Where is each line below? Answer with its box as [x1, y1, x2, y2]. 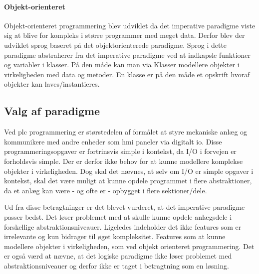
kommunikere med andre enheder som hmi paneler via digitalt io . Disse [4, 136, 222, 146]
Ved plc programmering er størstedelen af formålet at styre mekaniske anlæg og [4, 127, 248, 137]
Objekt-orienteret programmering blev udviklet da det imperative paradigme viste [4, 20, 256, 30]
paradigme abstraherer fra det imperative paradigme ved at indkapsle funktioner [4, 49, 251, 60]
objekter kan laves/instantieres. [4, 79, 100, 89]
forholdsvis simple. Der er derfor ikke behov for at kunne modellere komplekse [4, 155, 243, 166]
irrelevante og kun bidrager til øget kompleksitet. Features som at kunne [4, 231, 226, 242]
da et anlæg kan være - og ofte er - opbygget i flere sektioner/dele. [4, 185, 207, 195]
